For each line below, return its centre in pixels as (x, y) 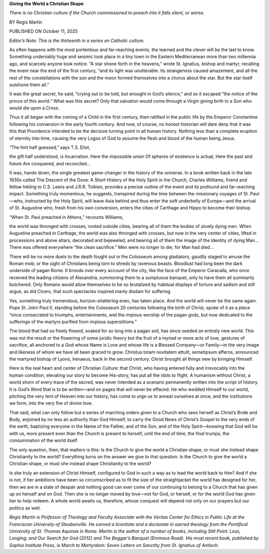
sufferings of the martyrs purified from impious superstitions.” (73, 322)
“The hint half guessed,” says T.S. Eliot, (50, 147)
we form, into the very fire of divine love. (51, 403)
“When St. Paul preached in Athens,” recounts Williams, (66, 217)
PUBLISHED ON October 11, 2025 (43, 31)
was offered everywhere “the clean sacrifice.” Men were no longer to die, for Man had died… (118, 247)
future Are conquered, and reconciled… (50, 163)
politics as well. (25, 508)
